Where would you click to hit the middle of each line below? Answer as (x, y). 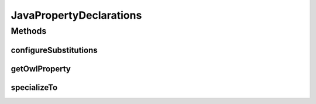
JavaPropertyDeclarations (76, 15)
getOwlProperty (41, 69)
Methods (29, 31)
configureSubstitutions (54, 50)
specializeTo (34, 87)
